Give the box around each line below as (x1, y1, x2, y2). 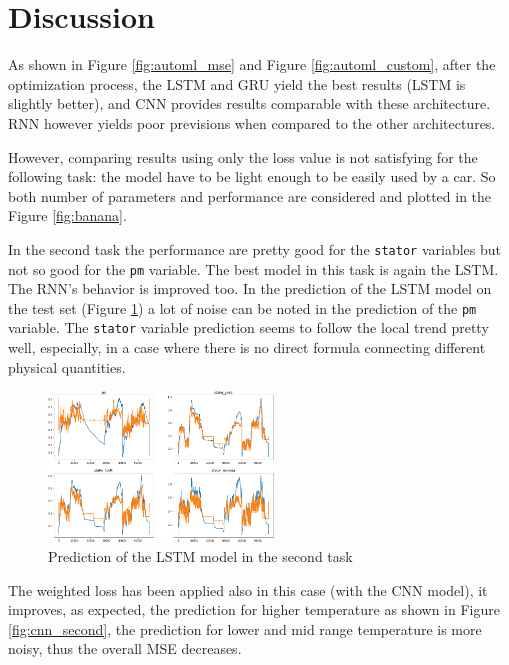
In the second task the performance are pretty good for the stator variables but (8, 238, 501, 259)
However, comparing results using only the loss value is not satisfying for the (8, 146, 478, 167)
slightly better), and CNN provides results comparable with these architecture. (8, 93, 491, 114)
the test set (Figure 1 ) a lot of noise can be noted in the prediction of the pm (8, 297, 477, 318)
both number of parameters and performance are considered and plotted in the (8, 185, 492, 206)
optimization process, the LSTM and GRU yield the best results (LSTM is (8, 73, 466, 94)
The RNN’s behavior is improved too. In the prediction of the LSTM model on (8, 278, 492, 299)
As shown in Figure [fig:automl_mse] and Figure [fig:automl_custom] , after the (8, 54, 496, 75)
